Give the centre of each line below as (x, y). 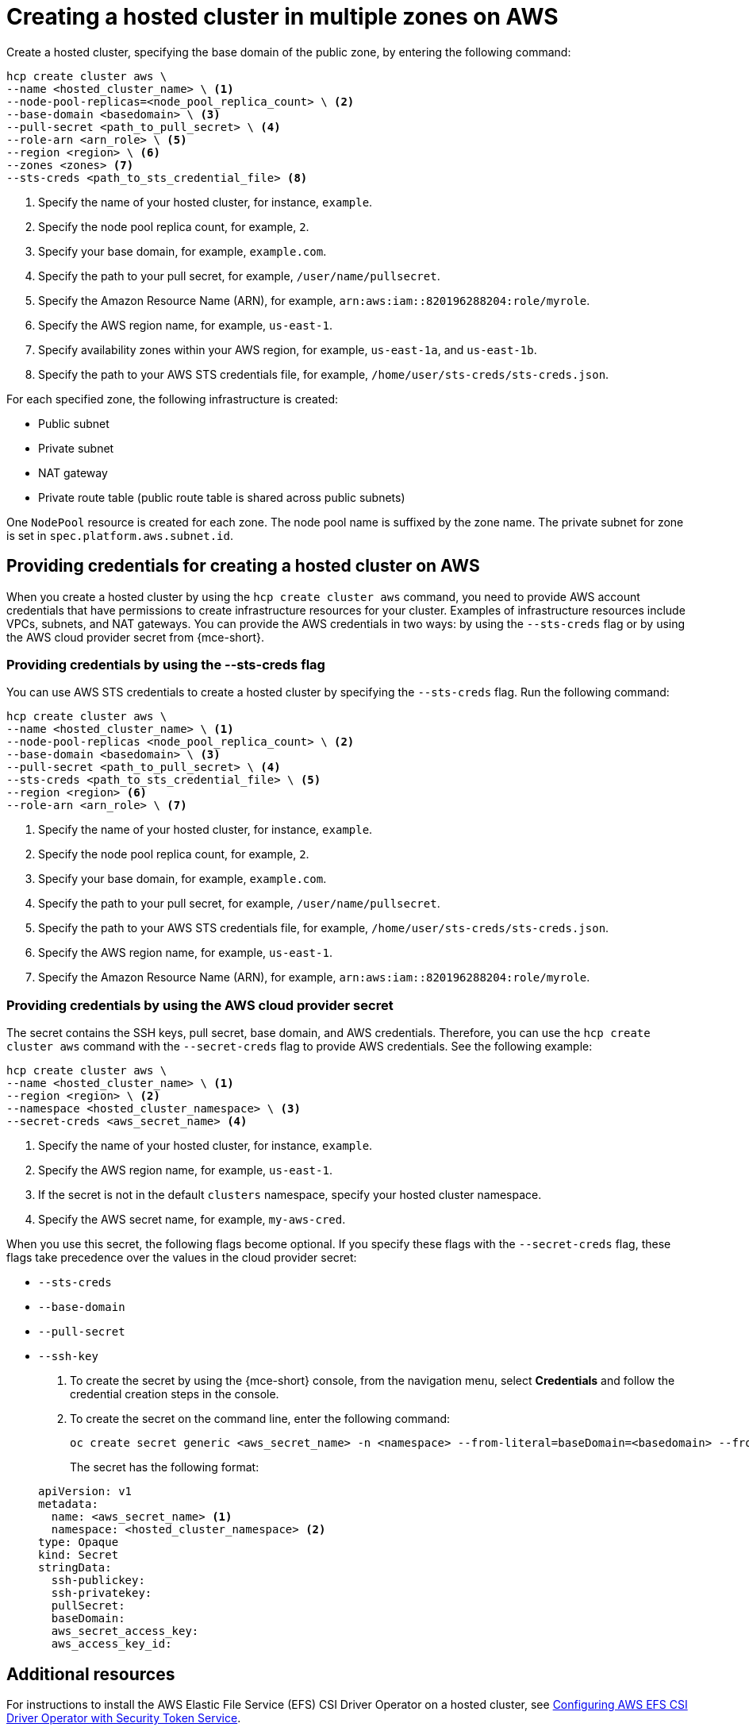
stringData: (75, 1568)
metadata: (68, 1504)
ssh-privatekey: (102, 1593)
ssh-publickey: (98, 1581)
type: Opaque (79, 1542)
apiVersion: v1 (85, 1492)
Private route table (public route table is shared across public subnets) (222, 497)
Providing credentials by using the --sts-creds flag (166, 664)
